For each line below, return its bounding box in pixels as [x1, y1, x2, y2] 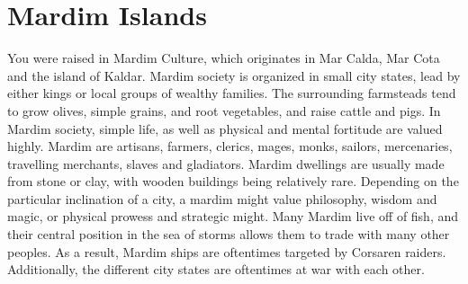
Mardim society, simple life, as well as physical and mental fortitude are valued [7, 119, 443, 138]
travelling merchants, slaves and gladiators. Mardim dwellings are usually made [7, 154, 445, 173]
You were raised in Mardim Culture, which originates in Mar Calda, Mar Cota [7, 49, 440, 67]
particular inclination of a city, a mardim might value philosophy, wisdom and [7, 189, 437, 208]
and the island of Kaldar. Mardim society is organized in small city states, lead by [7, 66, 461, 84]
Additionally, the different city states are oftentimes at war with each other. [7, 260, 425, 279]
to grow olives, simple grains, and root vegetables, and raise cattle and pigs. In [7, 101, 441, 120]
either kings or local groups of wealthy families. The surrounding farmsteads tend [7, 84, 456, 102]
